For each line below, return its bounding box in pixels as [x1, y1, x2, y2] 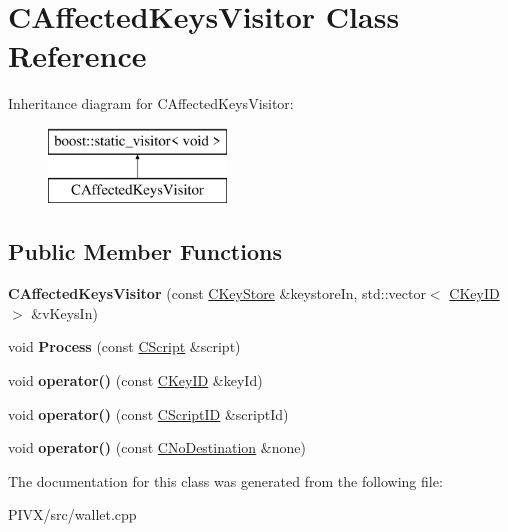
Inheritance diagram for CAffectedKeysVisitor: [8, 93, 294, 114]
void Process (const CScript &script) [8, 336, 241, 357]
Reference [8, 35, 147, 76]
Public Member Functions [8, 236, 282, 267]
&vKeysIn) [31, 302, 98, 323]
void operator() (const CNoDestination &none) [8, 437, 306, 458]
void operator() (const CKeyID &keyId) [8, 370, 263, 391]
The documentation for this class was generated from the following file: [8, 470, 443, 491]
